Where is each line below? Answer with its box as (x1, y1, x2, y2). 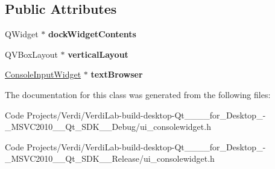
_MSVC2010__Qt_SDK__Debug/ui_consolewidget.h (5, 120, 211, 133)
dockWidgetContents (48, 28, 136, 40)
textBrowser (90, 68, 143, 81)
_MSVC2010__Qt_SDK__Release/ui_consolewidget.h (5, 152, 215, 165)
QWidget (5, 28, 39, 40)
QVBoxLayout (5, 48, 58, 60)
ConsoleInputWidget (5, 68, 81, 81)
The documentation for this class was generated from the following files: (5, 88, 271, 100)
